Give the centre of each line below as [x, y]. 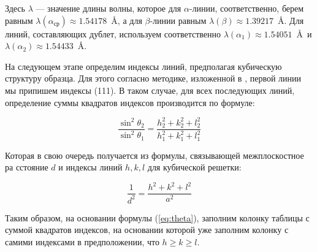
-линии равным [178, 20]
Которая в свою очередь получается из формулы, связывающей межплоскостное [155, 155]
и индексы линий [90, 167]
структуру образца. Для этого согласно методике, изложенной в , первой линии [153, 78]
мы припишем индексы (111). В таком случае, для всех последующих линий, [150, 90]
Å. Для [291, 20]
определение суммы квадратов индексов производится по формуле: [130, 102]
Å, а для [127, 20]
